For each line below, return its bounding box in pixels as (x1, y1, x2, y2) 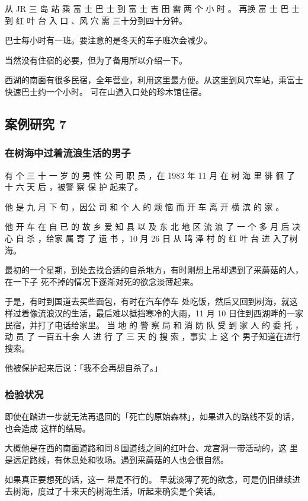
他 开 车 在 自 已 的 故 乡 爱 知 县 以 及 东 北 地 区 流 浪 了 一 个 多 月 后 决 (5, 220, 301, 233)
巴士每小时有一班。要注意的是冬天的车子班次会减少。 (5, 34, 212, 46)
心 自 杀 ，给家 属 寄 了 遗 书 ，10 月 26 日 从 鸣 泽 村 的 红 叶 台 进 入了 (5, 232, 290, 244)
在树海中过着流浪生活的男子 (5, 145, 131, 160)
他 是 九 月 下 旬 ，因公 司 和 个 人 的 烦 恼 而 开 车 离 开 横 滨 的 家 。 (5, 200, 284, 213)
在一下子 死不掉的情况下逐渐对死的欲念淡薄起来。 (5, 275, 198, 287)
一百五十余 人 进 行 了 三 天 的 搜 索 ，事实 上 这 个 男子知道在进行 (37, 330, 301, 343)
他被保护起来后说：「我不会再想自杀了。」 (5, 362, 162, 374)
